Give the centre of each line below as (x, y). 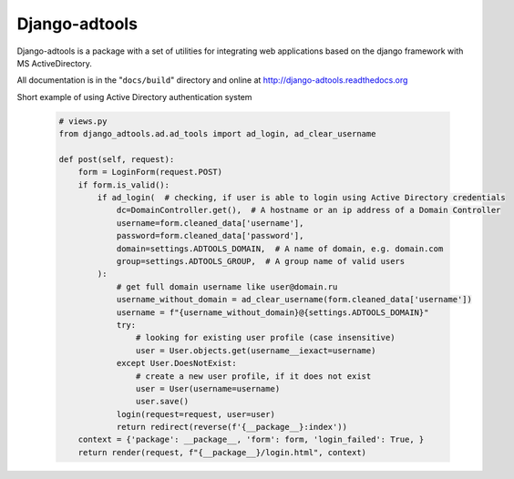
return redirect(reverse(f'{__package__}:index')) (232, 427)
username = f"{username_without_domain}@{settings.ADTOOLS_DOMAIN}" (272, 312)
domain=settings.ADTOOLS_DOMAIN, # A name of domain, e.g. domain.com (280, 249)
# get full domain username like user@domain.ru (227, 286)
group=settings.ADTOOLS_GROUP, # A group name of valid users (261, 261)
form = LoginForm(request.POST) (150, 172)
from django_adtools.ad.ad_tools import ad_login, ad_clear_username (217, 134)
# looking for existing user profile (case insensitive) (265, 338)
